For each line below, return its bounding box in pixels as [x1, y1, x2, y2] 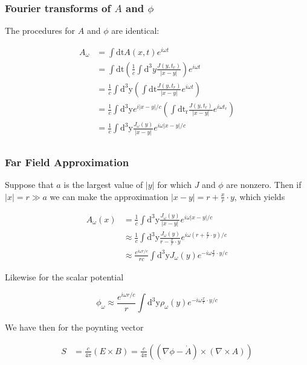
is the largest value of [63, 178, 143, 190]
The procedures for [5, 24, 76, 37]
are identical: [111, 24, 160, 37]
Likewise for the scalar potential [5, 270, 124, 283]
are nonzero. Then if [226, 178, 302, 190]
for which [157, 178, 192, 190]
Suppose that [5, 178, 54, 190]
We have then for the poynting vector [5, 321, 144, 334]
